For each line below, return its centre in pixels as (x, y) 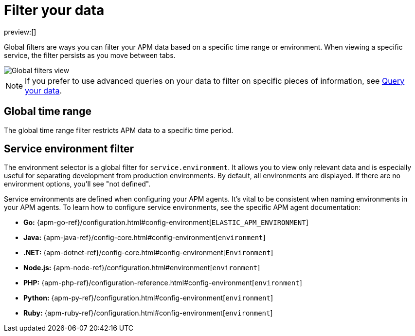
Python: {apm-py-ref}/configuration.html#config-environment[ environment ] (148, 298)
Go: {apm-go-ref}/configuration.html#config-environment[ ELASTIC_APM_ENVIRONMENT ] (166, 223)
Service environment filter (69, 149)
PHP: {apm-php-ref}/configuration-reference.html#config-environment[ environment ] (163, 283)
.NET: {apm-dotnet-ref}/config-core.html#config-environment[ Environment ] (148, 253)
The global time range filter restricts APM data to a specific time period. (119, 130)
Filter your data (54, 10)
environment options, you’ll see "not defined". (77, 184)
